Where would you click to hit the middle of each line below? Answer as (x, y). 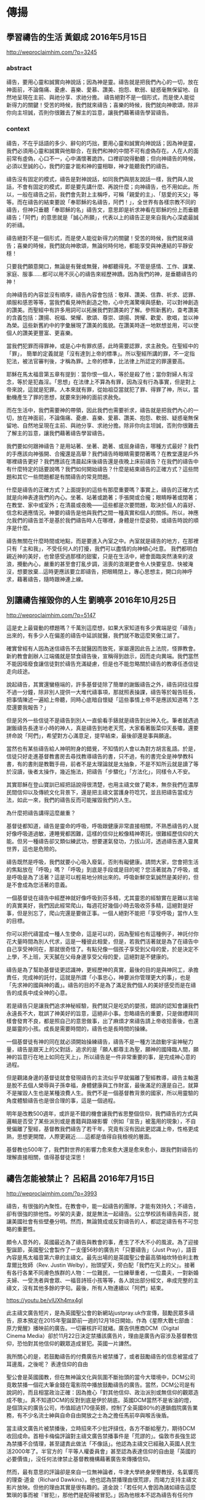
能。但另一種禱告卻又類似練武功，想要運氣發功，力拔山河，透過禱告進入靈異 (103, 841)
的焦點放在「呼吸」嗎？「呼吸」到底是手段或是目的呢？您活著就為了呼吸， (100, 870)
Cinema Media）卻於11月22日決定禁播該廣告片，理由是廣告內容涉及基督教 (99, 1336)
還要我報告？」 (30, 707)
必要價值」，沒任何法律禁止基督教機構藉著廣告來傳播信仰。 (80, 1459)
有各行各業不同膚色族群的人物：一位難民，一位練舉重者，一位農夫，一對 (97, 1273)
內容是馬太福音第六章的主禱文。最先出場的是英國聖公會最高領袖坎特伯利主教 (103, 1258)
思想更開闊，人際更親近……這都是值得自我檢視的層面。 (86, 1136)
